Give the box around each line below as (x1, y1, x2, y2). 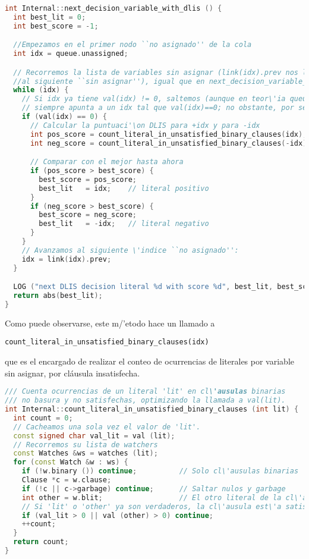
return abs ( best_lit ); (13, 291, 103, 300)
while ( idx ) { (13, 86, 69, 95)
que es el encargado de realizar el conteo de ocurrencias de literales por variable (5, 355, 294, 368)
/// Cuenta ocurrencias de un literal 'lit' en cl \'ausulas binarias (5, 387, 286, 396)
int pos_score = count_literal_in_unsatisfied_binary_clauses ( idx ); (30, 130, 307, 139)
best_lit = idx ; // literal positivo (39, 184, 209, 193)
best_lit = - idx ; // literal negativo (39, 219, 209, 228)
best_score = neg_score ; (39, 211, 137, 219)
